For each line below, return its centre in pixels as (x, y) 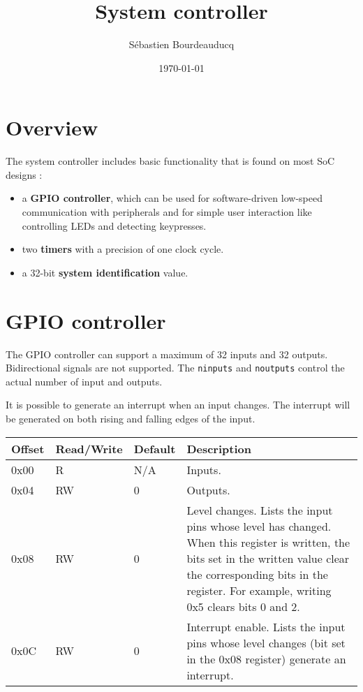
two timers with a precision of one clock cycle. (123, 249)
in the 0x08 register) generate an (266, 658)
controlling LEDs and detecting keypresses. (114, 225)
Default (155, 448)
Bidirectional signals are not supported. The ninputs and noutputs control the (175, 368)
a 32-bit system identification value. (105, 272)
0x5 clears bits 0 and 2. (243, 606)
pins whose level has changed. (259, 526)
